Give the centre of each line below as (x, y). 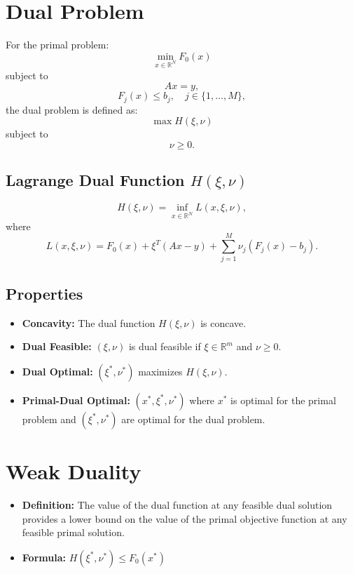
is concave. (223, 322)
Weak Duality (74, 471)
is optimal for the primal (283, 400)
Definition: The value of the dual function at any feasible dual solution (177, 504)
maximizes (160, 371)
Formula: (44, 557)
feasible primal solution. (73, 532)
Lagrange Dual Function (95, 180)
